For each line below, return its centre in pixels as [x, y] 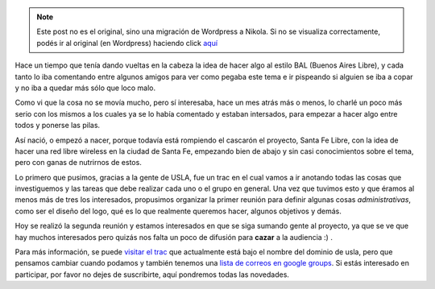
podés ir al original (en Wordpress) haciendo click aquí [127, 43]
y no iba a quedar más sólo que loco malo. [85, 88]
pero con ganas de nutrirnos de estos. [79, 163]
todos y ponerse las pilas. [58, 126]
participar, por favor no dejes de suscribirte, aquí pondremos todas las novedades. [152, 275]
